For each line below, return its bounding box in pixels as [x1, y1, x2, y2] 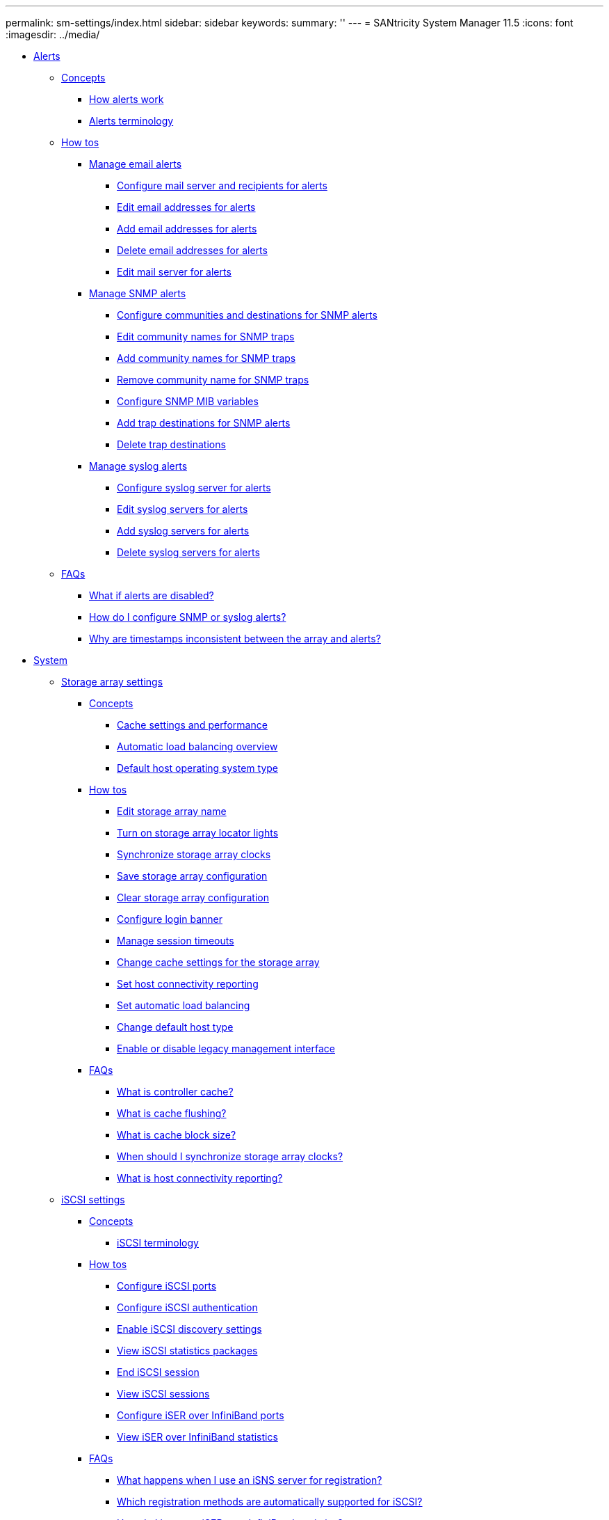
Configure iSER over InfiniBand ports [117, 1409, 284, 1421]
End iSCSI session [117, 1366, 200, 1378]
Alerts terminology [89, 115, 174, 127]
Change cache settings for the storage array [117, 956, 320, 968]
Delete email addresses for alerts [117, 244, 268, 256]
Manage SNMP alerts [89, 287, 186, 299]
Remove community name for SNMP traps [117, 374, 309, 386]
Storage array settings [61, 676, 163, 688]
